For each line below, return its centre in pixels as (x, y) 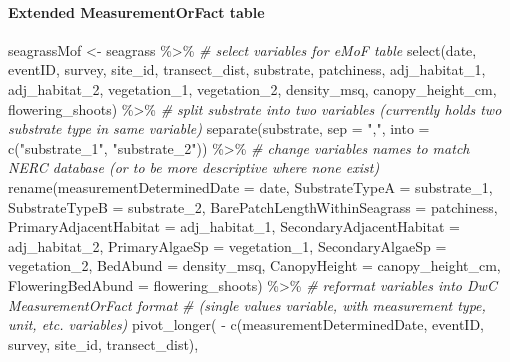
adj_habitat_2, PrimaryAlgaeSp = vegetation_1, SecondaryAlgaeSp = (227, 245)
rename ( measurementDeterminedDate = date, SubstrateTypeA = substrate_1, (250, 186)
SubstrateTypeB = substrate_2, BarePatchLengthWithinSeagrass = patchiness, (253, 206)
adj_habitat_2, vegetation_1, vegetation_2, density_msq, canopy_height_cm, (252, 88)
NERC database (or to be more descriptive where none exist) (194, 167)
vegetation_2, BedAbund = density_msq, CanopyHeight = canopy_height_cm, (254, 265)
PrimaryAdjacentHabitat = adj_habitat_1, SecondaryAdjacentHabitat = (234, 226)
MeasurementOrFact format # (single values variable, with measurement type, (247, 304)
